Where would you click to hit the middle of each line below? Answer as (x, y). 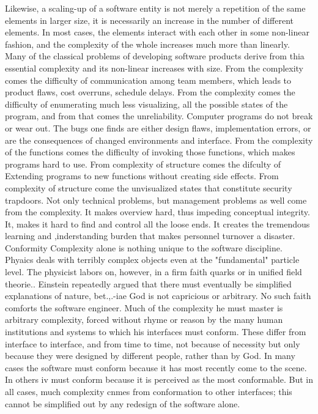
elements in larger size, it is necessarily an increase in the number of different (149, 20)
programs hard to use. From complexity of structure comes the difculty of (143, 164)
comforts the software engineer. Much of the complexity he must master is (144, 307)
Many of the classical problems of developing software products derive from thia (155, 56)
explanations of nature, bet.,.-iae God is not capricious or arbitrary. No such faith (158, 296)
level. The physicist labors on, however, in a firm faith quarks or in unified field (153, 272)
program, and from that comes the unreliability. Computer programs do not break (159, 116)
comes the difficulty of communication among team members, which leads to (148, 80)
